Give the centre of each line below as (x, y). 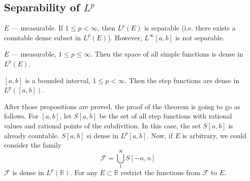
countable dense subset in (43, 37)
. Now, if (160, 135)
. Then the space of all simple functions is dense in (167, 54)
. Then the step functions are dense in (182, 80)
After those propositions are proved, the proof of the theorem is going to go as (122, 106)
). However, (125, 37)
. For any (84, 172)
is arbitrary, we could (214, 135)
